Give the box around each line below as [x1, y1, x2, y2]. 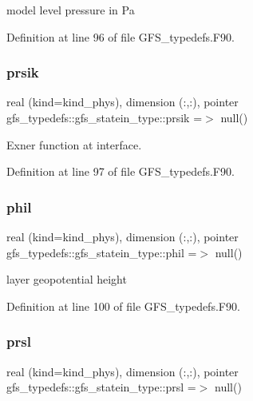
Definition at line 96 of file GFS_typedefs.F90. [6, 28, 235, 45]
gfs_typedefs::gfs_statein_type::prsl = [6, 379, 196, 395]
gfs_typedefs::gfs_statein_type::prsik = [6, 109, 203, 125]
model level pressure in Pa [6, 2, 135, 18]
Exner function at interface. [6, 136, 142, 153]
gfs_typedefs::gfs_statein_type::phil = [6, 244, 197, 260]
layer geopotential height [6, 271, 127, 288]
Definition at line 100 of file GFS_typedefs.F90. [6, 297, 240, 314]
